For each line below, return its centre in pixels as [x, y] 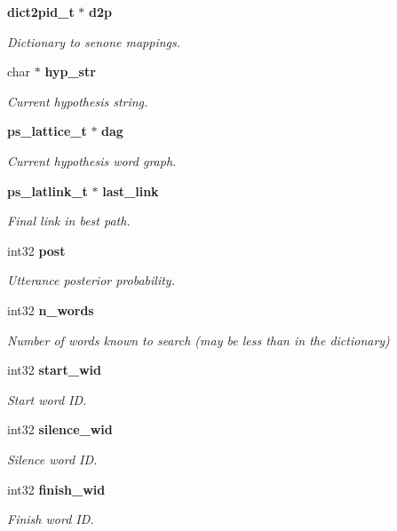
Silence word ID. [52, 459]
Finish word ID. [51, 519]
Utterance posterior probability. [91, 280]
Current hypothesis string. [78, 101]
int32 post [36, 250]
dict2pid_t [41, 12]
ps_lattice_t [47, 131]
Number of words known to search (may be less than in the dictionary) [198, 340]
